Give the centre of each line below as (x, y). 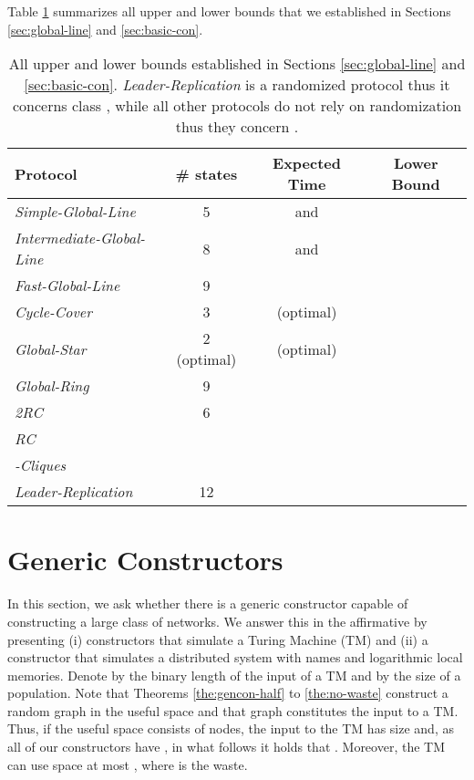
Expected (307, 163)
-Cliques (41, 465)
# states (206, 173)
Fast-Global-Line (67, 286)
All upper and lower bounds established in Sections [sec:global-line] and (237, 64)
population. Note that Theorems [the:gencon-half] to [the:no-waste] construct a (228, 693)
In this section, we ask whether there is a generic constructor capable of (208, 603)
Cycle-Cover (53, 312)
